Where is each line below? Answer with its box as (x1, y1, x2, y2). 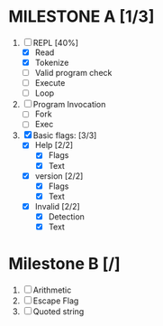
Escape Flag (32, 295, 79, 306)
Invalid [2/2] (34, 200, 80, 211)
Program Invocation (32, 99, 106, 110)
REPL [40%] (32, 37, 78, 48)
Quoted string (32, 305, 85, 317)
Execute (34, 78, 66, 88)
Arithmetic (32, 284, 72, 295)
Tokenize (34, 57, 69, 68)
